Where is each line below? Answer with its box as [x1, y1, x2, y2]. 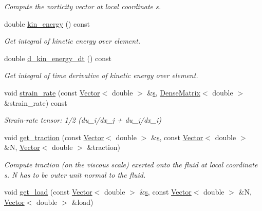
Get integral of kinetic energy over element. [4, 35, 141, 46]
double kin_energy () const [4, 18, 90, 29]
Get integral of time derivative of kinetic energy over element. [4, 70, 198, 81]
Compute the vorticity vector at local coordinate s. [4, 1, 161, 11]
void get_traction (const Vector [4, 131, 104, 142]
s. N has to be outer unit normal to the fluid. [4, 169, 146, 180]
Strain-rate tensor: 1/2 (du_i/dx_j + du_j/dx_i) [4, 114, 161, 125]
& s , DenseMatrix [147, 87, 200, 98]
